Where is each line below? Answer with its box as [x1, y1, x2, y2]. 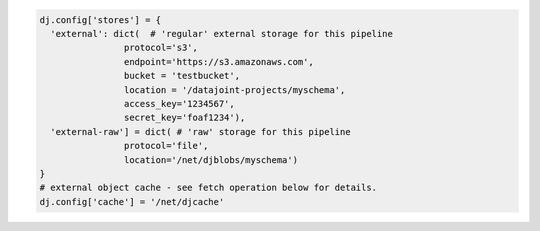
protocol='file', [123, 140, 209, 152]
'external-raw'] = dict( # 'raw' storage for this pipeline [50, 126, 351, 137]
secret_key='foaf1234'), [123, 112, 246, 124]
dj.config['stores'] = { [39, 14, 162, 25]
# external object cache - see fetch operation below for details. [39, 182, 378, 194]
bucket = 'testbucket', [123, 70, 240, 82]
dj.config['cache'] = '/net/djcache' [39, 196, 225, 207]
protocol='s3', [123, 42, 199, 54]
